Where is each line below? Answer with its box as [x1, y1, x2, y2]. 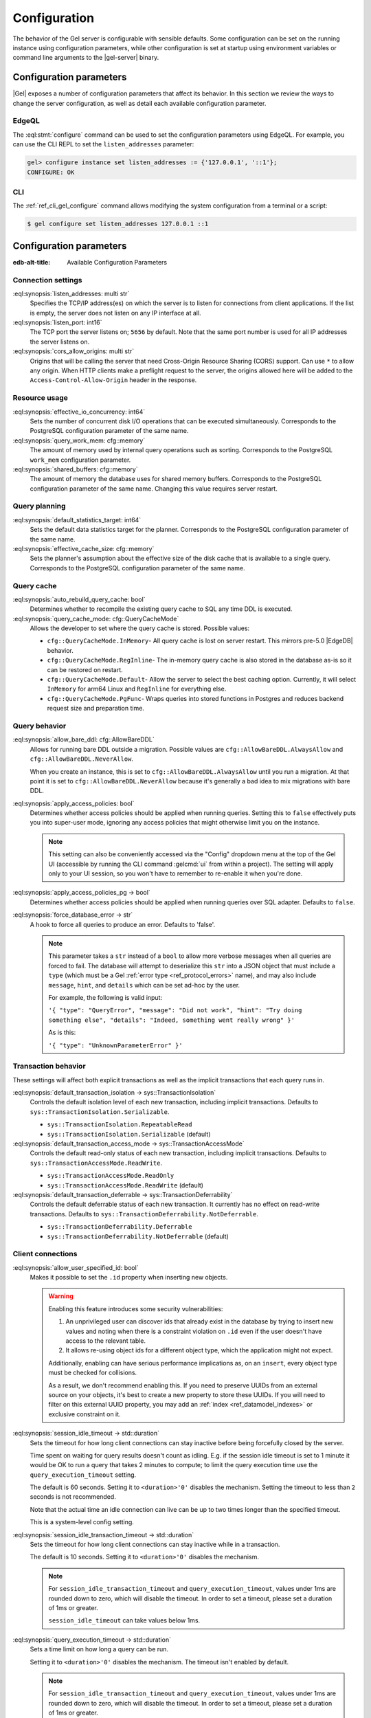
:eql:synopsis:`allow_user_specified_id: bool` [12, 1263, 139, 1271]
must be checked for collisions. [48, 1368, 137, 1377]
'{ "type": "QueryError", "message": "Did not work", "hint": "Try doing [48, 1007, 302, 1014]
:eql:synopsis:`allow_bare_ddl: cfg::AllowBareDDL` [12, 735, 155, 744]
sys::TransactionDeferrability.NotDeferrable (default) [47, 1232, 229, 1240]
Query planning [12, 502, 66, 511]
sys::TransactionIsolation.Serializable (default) [47, 1130, 211, 1138]
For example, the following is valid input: [48, 993, 163, 1001]
